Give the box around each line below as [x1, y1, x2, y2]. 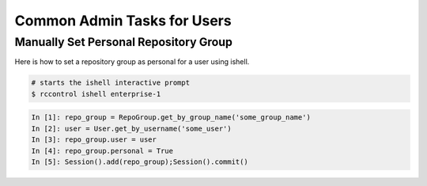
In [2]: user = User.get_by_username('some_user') [31, 123, 232, 133]
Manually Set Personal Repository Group [14, 35, 233, 49]
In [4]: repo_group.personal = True [31, 146, 174, 155]
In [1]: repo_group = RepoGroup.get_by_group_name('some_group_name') [31, 113, 312, 122]
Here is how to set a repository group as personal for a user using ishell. [14, 57, 250, 66]
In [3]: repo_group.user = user [31, 135, 157, 144]
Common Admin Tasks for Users [14, 12, 232, 29]
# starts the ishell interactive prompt [31, 78, 190, 87]
